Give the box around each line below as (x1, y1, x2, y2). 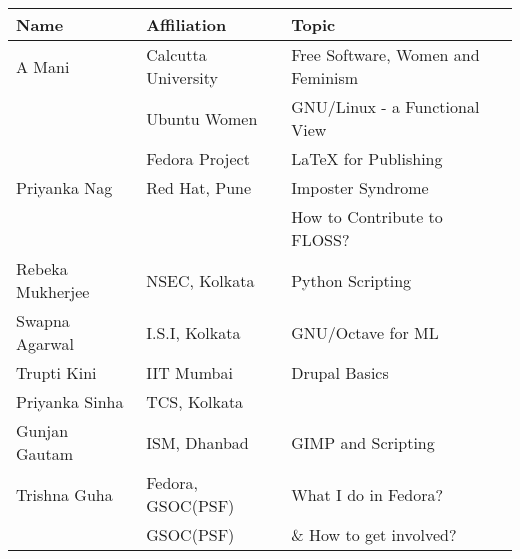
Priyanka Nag (16, 176, 113, 199)
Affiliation (146, 13, 227, 36)
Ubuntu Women (146, 106, 258, 130)
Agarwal (16, 332, 74, 355)
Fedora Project (146, 147, 250, 170)
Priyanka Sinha (16, 390, 124, 413)
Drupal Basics (291, 361, 389, 384)
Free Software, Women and (291, 43, 480, 66)
